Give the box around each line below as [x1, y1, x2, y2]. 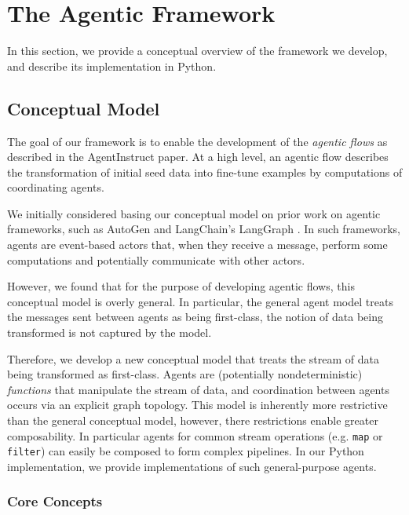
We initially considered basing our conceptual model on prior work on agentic [7, 205, 381, 221]
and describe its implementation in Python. [7, 57, 217, 74]
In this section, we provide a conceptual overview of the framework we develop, [7, 42, 388, 59]
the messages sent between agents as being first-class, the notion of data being [7, 309, 383, 325]
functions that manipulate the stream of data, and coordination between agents [7, 381, 389, 397]
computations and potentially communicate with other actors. [7, 251, 305, 268]
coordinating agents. [7, 179, 104, 195]
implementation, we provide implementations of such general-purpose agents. [7, 458, 377, 474]
